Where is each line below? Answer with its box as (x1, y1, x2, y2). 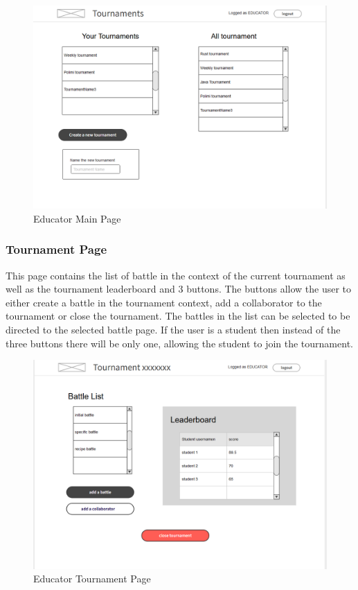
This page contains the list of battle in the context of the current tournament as (6, 268, 346, 282)
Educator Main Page (33, 211, 121, 225)
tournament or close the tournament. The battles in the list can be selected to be (6, 309, 350, 323)
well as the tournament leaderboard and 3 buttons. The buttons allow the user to (6, 281, 352, 296)
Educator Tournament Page (33, 571, 151, 586)
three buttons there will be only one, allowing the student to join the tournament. (6, 336, 353, 350)
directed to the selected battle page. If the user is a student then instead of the (6, 322, 341, 336)
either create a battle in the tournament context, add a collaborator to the (6, 295, 322, 309)
